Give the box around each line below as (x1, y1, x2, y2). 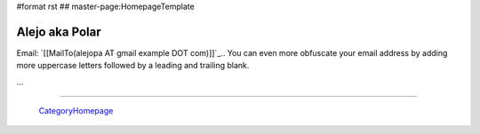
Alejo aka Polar (16, 24, 101, 39)
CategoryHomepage (38, 106, 114, 116)
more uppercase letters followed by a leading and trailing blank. (16, 60, 250, 71)
